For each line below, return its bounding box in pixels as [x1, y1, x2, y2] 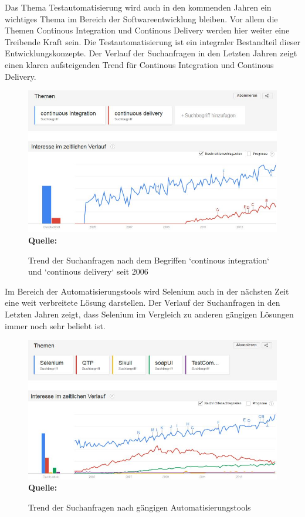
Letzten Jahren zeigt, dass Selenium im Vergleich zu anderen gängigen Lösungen [5, 308, 294, 320]
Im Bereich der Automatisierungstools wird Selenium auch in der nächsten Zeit [5, 285, 289, 297]
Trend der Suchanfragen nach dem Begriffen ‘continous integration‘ [28, 254, 270, 266]
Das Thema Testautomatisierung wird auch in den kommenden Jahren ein [5, 1, 272, 13]
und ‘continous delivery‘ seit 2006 [28, 265, 148, 278]
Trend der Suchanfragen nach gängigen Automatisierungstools [28, 501, 251, 513]
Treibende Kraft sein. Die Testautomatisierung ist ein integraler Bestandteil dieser [5, 35, 300, 48]
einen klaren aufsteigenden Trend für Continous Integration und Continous [5, 58, 274, 70]
